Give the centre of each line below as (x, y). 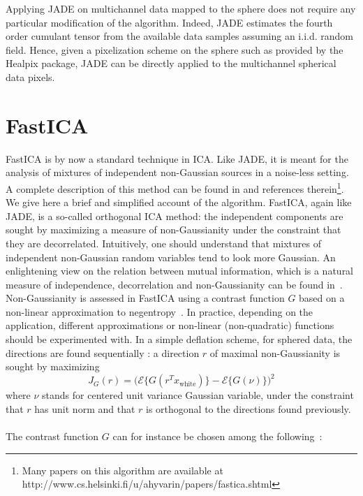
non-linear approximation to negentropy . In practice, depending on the (160, 311)
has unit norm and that (85, 408)
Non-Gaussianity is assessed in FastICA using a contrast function (145, 298)
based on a (322, 298)
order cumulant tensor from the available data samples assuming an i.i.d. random (179, 36)
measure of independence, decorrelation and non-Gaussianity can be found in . (174, 284)
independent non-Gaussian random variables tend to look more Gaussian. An (171, 257)
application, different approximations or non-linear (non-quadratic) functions (170, 325)
